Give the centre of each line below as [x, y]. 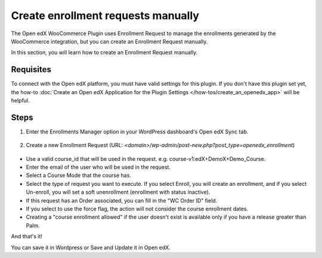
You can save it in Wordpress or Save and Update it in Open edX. [91, 247]
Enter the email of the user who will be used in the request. [98, 167]
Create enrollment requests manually [105, 15]
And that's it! [27, 237]
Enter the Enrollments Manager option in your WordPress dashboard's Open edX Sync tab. [137, 132]
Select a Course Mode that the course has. [78, 175]
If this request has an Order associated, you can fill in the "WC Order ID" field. [122, 200]
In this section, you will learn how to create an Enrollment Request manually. [104, 52]
